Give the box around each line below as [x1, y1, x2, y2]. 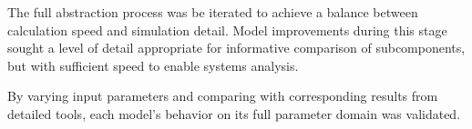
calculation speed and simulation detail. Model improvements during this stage [7, 20, 447, 39]
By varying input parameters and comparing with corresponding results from [7, 86, 438, 105]
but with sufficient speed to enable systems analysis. [7, 55, 299, 74]
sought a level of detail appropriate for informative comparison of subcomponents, [7, 38, 466, 57]
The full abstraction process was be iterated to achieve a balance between [7, 3, 418, 21]
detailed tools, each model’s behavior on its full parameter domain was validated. [7, 104, 461, 123]
